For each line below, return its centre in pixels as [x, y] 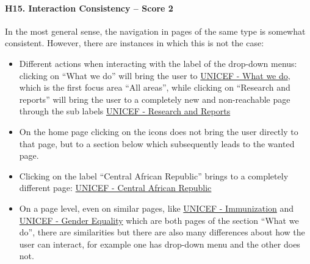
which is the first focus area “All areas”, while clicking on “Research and [155, 87]
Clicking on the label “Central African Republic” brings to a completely [154, 175]
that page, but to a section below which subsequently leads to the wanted [157, 143]
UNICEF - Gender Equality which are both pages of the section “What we [159, 220]
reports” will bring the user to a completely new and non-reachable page [155, 99]
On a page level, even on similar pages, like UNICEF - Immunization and [157, 208]
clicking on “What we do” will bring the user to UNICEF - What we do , [155, 75]
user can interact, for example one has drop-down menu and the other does [160, 244]
